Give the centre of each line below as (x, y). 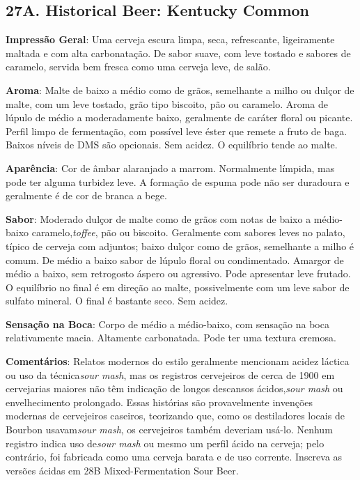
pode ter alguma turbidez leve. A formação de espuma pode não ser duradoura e (178, 181)
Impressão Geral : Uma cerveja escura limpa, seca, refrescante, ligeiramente (170, 39)
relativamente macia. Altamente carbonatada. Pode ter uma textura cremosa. (171, 338)
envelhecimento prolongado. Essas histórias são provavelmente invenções (159, 402)
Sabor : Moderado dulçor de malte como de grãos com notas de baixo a (158, 218)
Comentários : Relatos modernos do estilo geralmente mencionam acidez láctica (178, 361)
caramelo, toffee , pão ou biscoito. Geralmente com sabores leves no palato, (188, 232)
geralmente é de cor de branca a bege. (86, 195)
